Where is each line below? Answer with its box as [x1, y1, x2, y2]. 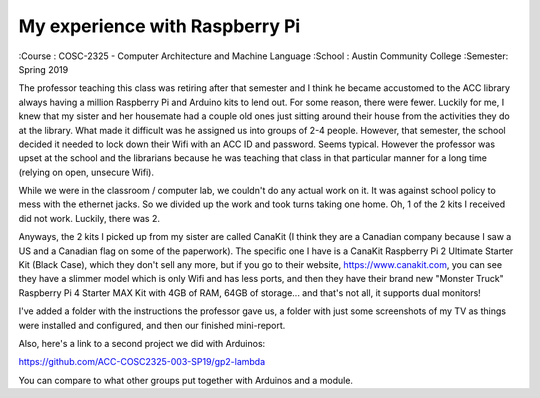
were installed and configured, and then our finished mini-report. [18, 319, 286, 331]
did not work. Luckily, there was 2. [18, 212, 160, 224]
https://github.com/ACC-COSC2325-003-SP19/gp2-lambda [18, 356, 266, 368]
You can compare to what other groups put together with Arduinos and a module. [18, 374, 354, 386]
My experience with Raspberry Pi [18, 15, 301, 37]
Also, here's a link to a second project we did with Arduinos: [18, 337, 266, 349]
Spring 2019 [18, 63, 69, 75]
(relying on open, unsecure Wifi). [18, 166, 155, 178]
